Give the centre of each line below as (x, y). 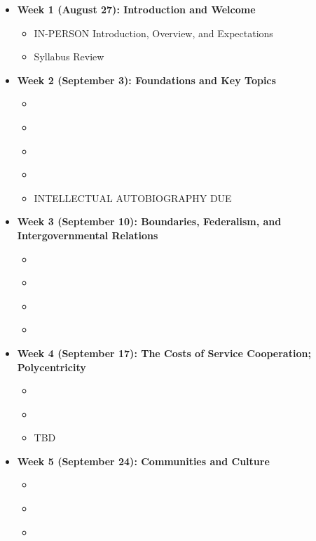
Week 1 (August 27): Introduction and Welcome (136, 9)
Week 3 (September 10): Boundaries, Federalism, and (149, 221)
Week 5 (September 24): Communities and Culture (143, 461)
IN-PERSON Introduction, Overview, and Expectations (153, 33)
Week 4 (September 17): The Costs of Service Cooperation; (164, 353)
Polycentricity (51, 367)
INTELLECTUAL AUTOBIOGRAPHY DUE (133, 198)
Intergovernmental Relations (88, 235)
